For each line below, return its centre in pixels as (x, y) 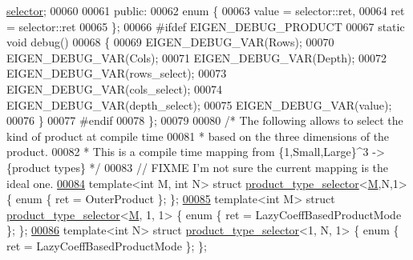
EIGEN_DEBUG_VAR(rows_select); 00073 (117, 73)
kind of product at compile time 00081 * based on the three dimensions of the (198, 136)
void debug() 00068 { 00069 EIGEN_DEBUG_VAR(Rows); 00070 (170, 42)
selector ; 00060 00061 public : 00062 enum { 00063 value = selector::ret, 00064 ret (206, 10)
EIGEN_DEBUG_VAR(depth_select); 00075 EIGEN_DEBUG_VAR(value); (199, 104)
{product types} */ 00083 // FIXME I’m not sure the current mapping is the (198, 167)
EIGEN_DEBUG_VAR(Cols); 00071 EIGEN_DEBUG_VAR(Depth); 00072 (196, 57)
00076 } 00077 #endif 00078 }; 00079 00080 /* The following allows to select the (205, 120)
